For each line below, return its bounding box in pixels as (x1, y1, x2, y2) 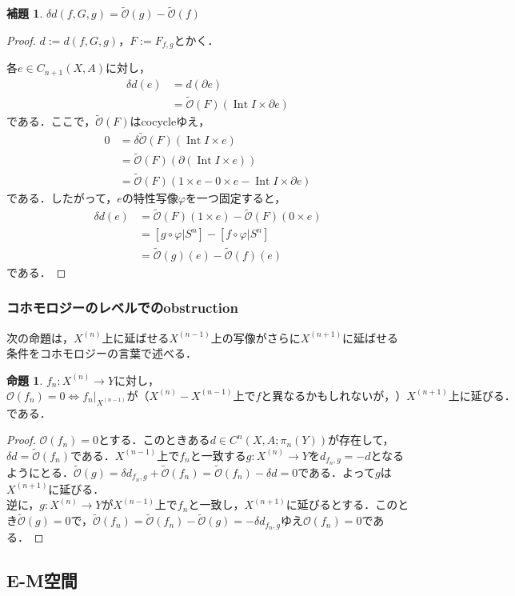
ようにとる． (6, 464, 74, 480)
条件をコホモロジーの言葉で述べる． (6, 345, 197, 362)
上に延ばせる (102, 329, 170, 346)
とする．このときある (98, 431, 210, 448)
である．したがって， (6, 189, 118, 206)
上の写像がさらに (210, 329, 301, 346)
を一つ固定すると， (185, 189, 286, 206)
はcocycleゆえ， (130, 113, 210, 130)
